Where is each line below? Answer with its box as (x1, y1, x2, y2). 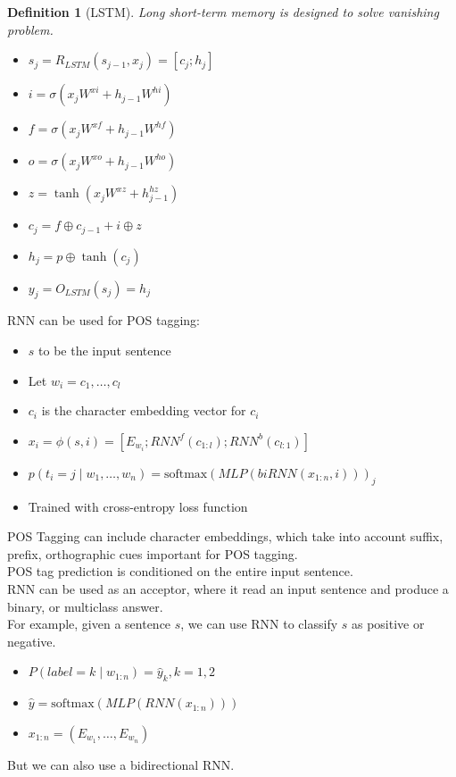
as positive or (351, 614, 425, 633)
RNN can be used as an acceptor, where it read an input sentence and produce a (7, 579, 449, 597)
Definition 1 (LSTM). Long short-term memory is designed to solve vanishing (7, 3, 439, 21)
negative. (7, 631, 56, 650)
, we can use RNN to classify (180, 614, 338, 633)
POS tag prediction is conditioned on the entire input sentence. (7, 562, 353, 581)
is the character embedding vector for (41, 401, 246, 420)
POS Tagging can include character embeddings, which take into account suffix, (7, 527, 444, 546)
